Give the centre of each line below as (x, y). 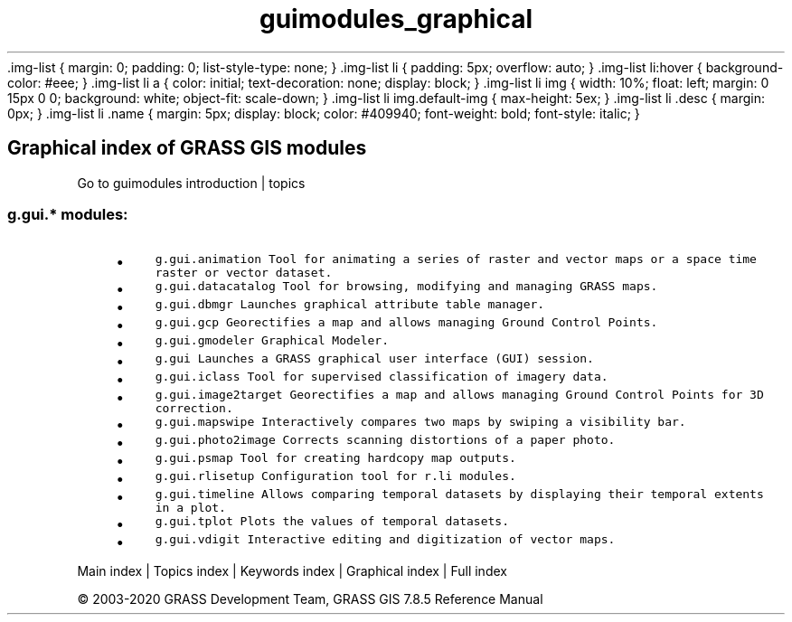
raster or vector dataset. (244, 273)
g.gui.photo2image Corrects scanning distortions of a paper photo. (385, 440)
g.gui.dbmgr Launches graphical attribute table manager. (350, 305)
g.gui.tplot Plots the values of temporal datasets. (332, 522)
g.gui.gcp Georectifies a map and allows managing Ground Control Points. (406, 323)
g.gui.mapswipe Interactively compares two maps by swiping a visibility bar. (420, 422)
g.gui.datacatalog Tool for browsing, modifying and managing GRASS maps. (406, 287)
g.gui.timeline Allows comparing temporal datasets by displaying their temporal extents (459, 495)
